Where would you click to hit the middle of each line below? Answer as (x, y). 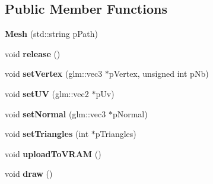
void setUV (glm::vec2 (47, 93)
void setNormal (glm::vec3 (55, 113)
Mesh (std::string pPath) (51, 34)
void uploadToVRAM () (53, 153)
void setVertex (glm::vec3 (54, 74)
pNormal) (130, 113)
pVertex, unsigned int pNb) (159, 74)
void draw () (29, 174)
